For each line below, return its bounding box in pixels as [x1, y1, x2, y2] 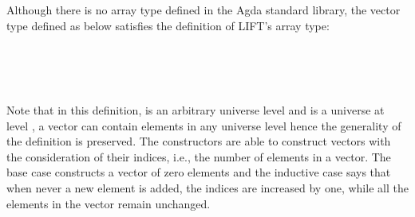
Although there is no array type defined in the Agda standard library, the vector [6, 2, 401, 17]
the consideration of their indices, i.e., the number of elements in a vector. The [6, 148, 391, 165]
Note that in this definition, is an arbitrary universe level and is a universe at [6, 101, 385, 118]
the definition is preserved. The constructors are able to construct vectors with [6, 133, 391, 149]
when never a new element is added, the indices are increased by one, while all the [6, 179, 409, 196]
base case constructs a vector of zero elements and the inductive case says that [6, 164, 391, 180]
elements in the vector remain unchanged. [6, 195, 211, 211]
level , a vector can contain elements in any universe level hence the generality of [6, 117, 401, 134]
